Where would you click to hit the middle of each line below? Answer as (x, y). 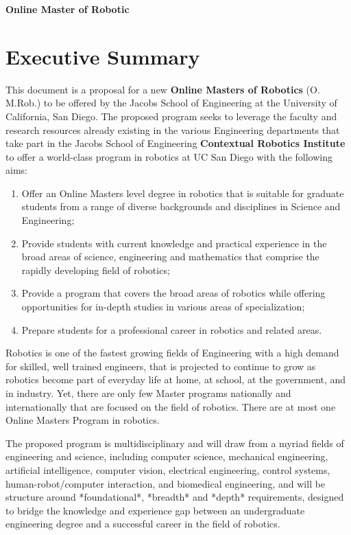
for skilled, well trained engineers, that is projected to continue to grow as (161, 366)
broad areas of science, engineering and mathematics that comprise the (170, 257)
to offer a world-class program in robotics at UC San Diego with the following (169, 156)
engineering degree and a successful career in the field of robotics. (143, 524)
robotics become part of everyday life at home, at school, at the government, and (176, 379)
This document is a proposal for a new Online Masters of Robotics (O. (163, 89)
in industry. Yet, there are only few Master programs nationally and (148, 393)
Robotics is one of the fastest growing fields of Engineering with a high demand (172, 353)
